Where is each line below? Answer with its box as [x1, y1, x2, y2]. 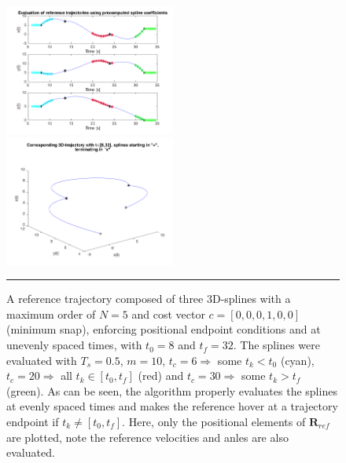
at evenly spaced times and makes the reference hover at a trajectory [6, 398, 338, 414]
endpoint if [6, 414, 59, 430]
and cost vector [131, 305, 205, 322]
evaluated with [6, 352, 77, 368]
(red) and [138, 367, 184, 384]
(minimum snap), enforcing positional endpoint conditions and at [6, 321, 321, 337]
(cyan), [280, 352, 315, 368]
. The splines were [233, 337, 320, 353]
